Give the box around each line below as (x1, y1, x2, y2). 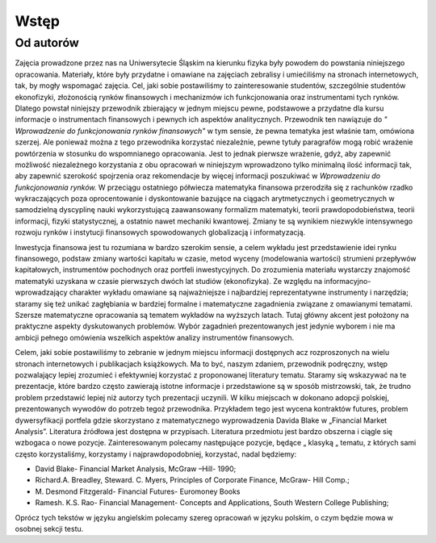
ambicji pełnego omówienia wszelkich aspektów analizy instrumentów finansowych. (15, 332, 295, 342)
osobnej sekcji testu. (15, 524, 84, 534)
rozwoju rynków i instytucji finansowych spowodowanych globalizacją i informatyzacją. (15, 228, 306, 237)
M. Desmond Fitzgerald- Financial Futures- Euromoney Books (35, 487, 241, 496)
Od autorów (15, 36, 80, 50)
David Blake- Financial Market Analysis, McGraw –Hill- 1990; (35, 464, 237, 474)
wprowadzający (15, 287, 68, 298)
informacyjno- (324, 276, 371, 286)
